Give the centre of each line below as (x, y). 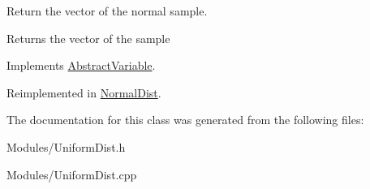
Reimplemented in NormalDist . (84, 92)
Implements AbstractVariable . (81, 65)
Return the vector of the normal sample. (107, 11)
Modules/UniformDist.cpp (72, 174)
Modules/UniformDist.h (66, 146)
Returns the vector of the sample (88, 38)
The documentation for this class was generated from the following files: (185, 120)
